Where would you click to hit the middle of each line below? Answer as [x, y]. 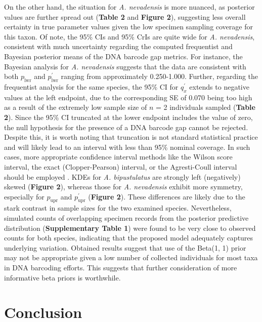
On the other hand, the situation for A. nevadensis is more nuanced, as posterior [129, 7]
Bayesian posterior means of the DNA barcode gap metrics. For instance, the [123, 56]
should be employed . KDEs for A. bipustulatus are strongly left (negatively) [122, 176]
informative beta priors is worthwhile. [62, 277]
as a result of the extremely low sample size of [76, 107]
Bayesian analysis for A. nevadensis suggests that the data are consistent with [125, 66]
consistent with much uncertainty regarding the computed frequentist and [118, 46]
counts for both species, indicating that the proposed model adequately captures [129, 238]
